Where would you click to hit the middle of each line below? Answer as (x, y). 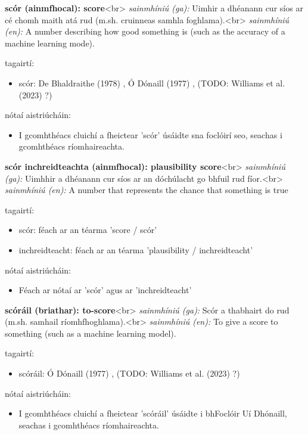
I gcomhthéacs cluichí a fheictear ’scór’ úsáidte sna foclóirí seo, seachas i (150, 134)
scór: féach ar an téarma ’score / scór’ (88, 230)
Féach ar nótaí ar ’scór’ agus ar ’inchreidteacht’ (105, 290)
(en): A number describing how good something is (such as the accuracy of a (145, 31)
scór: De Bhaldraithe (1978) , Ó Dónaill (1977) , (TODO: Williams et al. (152, 83)
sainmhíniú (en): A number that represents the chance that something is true (147, 190)
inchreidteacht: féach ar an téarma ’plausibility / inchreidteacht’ (136, 249)
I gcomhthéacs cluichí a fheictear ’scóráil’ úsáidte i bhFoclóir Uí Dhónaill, (153, 413)
